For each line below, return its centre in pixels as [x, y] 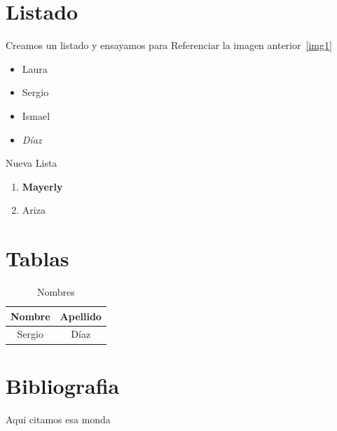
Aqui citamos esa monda [58, 419]
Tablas [37, 258]
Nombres [56, 292]
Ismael [36, 115]
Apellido [81, 316]
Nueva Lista [32, 163]
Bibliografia [63, 385]
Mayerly [42, 186]
